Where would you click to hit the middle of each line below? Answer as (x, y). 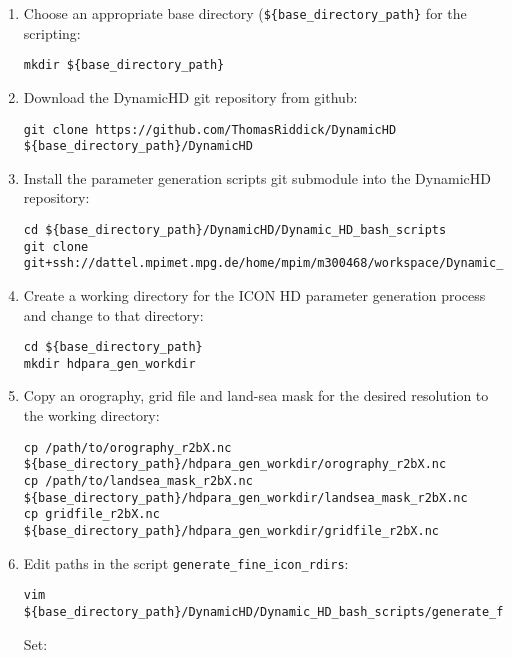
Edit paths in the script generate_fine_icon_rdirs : (186, 562)
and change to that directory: (113, 314)
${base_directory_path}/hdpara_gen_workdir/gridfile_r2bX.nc (231, 530)
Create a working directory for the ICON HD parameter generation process (254, 294)
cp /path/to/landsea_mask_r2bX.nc (138, 480)
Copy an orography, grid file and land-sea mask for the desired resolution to (256, 395)
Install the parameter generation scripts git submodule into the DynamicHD (257, 177)
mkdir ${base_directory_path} (124, 65)
